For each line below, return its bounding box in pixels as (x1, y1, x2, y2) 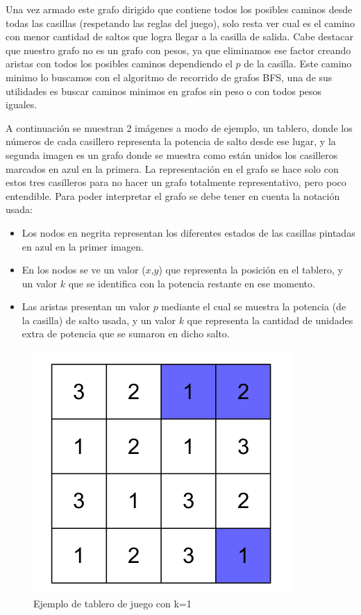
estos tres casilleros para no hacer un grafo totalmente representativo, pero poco (6, 175, 346, 189)
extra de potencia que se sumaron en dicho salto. (22, 326, 230, 341)
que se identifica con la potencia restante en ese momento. (68, 276, 315, 290)
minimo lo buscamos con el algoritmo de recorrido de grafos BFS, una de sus (6, 69, 333, 84)
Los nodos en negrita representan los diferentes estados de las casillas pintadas (22, 225, 355, 239)
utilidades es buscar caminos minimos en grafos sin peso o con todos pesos (6, 83, 322, 98)
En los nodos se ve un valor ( (22, 262, 146, 277)
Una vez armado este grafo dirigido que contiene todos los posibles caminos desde (6, 2, 353, 16)
